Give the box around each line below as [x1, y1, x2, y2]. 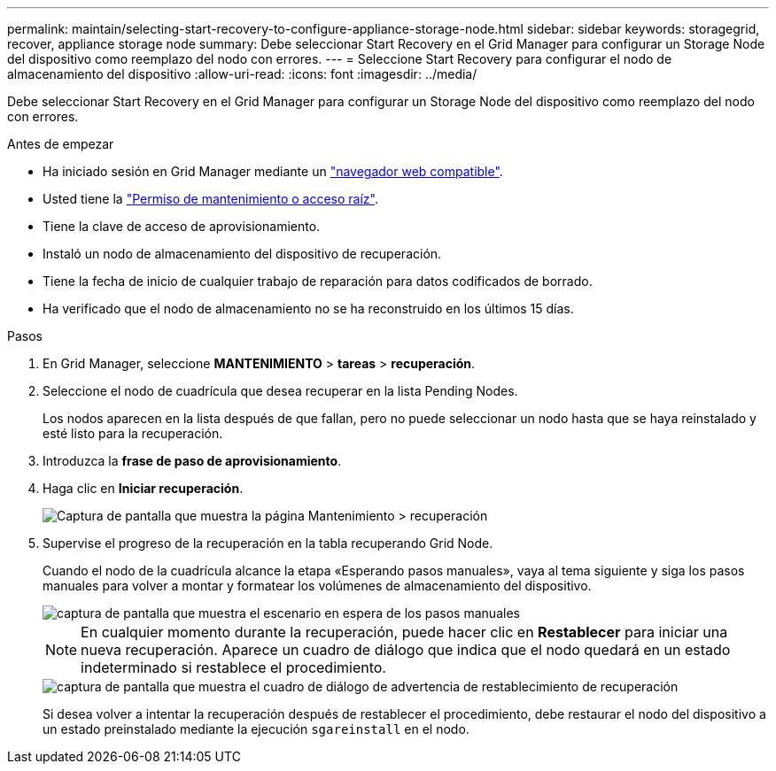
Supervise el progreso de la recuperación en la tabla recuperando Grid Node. [43, 536, 493, 551]
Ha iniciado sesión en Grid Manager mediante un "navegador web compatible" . [43, 164, 503, 179]
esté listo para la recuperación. [43, 426, 223, 441]
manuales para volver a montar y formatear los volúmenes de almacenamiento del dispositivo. [43, 578, 592, 593]
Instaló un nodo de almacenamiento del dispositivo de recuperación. [43, 246, 442, 261]
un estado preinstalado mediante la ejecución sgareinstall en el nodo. [43, 721, 469, 736]
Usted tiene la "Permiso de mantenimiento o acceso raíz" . [43, 191, 378, 206]
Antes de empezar [7, 136, 114, 151]
